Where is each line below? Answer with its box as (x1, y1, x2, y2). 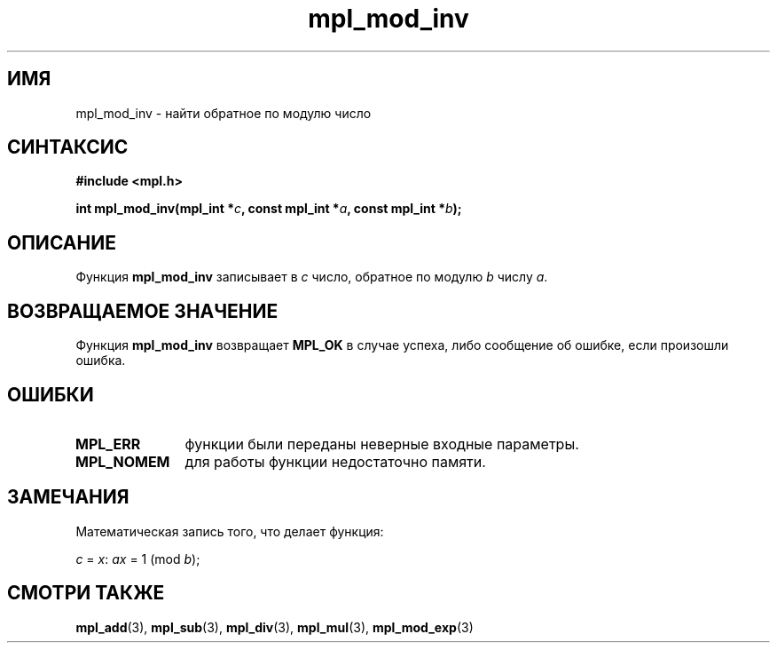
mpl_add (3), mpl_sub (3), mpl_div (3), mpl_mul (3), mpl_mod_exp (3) (75, 619, 474, 635)
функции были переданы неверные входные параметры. (184, 434, 579, 453)
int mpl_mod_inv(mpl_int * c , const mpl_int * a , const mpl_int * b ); (75, 201, 462, 217)
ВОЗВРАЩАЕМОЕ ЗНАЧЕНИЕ (7, 299, 279, 322)
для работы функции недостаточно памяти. (184, 452, 486, 471)
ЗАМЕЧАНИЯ (7, 486, 129, 509)
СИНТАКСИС (7, 136, 129, 159)
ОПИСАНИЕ (7, 231, 116, 254)
